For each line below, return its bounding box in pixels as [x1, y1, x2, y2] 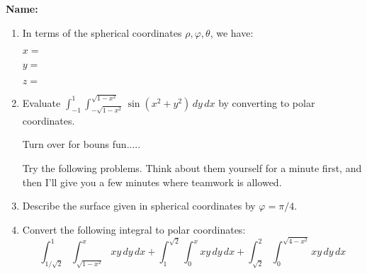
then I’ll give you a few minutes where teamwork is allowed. [22, 174, 282, 189]
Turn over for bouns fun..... [22, 137, 141, 152]
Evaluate [22, 95, 61, 110]
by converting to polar [218, 95, 315, 110]
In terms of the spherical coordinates [22, 25, 182, 40]
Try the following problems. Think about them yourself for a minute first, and [22, 161, 362, 176]
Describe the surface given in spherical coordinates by [22, 198, 256, 213]
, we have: [210, 25, 254, 40]
